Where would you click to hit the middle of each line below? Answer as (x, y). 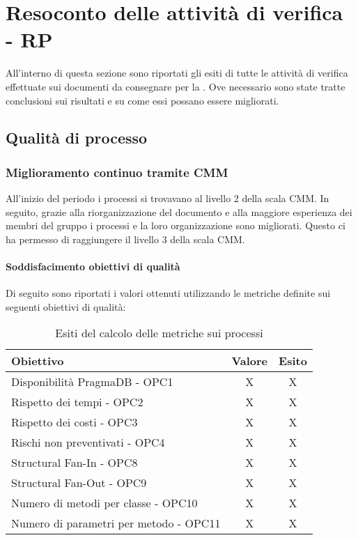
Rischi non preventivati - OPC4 (88, 442)
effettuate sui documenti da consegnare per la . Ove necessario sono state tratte (176, 86)
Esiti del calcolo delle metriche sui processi (159, 333)
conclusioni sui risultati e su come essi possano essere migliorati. (142, 100)
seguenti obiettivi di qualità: (66, 306)
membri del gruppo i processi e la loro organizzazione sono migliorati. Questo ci (176, 225)
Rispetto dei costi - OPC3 (75, 422)
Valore (250, 361)
